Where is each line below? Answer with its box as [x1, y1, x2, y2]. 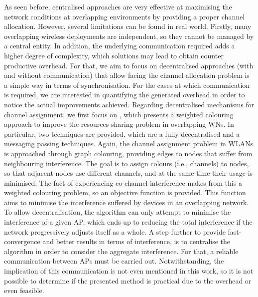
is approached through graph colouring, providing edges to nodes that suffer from [4, 148, 253, 158]
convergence [4, 236, 40, 247]
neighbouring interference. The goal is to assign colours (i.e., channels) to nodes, [4, 158, 249, 168]
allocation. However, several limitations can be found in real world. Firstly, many [4, 21, 252, 31]
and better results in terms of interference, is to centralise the [42, 236, 231, 247]
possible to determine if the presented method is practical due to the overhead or [4, 275, 252, 286]
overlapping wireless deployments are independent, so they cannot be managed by [4, 30, 254, 41]
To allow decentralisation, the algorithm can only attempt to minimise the [4, 207, 231, 217]
